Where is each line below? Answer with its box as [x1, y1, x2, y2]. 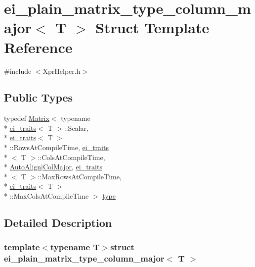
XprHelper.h [42, 65, 81, 76]
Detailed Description [4, 215, 112, 230]
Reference [4, 37, 73, 57]
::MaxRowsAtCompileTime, [38, 171, 122, 181]
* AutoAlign [4, 161, 42, 172]
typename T [50, 241, 100, 253]
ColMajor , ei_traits [42, 161, 102, 172]
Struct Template [95, 17, 210, 38]
